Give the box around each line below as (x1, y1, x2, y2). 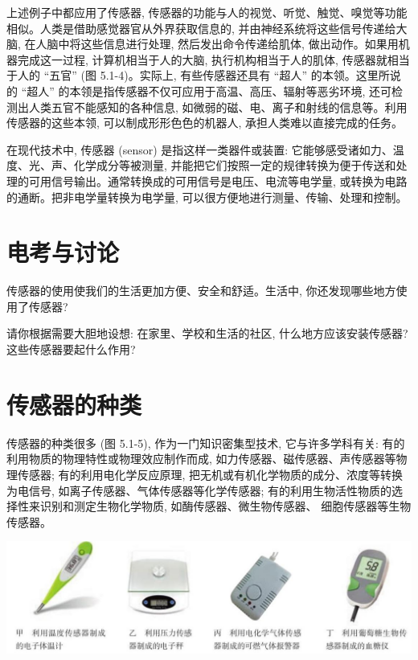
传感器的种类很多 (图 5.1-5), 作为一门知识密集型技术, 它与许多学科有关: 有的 (6, 434, 405, 451)
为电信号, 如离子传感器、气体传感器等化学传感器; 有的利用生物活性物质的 (6, 482, 392, 498)
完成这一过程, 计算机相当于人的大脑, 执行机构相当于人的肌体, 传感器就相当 (17, 51, 410, 68)
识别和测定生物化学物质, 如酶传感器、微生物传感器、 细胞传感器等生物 (39, 498, 412, 514)
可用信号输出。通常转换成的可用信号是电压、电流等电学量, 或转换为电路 (28, 172, 408, 189)
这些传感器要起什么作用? (6, 341, 136, 358)
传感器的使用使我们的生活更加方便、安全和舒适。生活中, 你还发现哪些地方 (6, 282, 396, 299)
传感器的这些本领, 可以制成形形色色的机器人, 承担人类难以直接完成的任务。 (6, 114, 404, 131)
